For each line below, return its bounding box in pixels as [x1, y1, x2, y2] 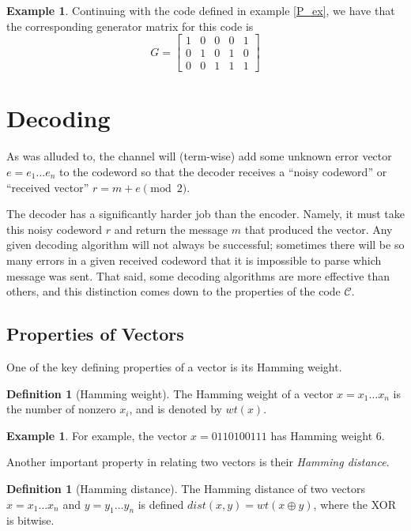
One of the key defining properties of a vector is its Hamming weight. [6, 358, 342, 375]
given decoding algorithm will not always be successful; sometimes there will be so [6, 236, 405, 253]
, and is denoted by [129, 401, 222, 417]
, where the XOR [313, 495, 397, 512]
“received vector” [6, 179, 89, 195]
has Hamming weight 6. [270, 427, 385, 443]
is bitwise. [6, 512, 55, 529]
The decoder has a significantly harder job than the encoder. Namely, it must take [6, 205, 405, 222]
